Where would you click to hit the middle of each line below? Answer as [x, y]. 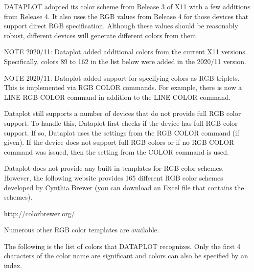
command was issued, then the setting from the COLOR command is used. [116, 151]
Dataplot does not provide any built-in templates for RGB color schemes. [114, 168]
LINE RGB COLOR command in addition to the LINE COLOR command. [117, 97]
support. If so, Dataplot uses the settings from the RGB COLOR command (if [122, 132]
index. [13, 265]
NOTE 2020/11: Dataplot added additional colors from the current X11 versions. [126, 52]
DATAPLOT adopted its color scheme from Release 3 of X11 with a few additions [127, 6]
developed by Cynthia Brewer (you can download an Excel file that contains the [124, 187]
